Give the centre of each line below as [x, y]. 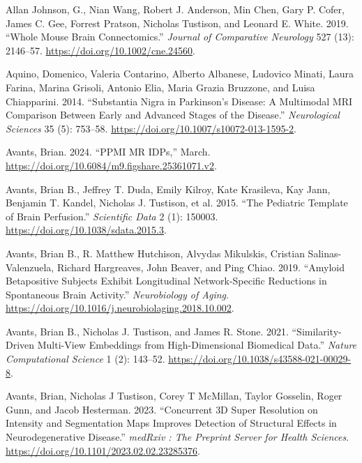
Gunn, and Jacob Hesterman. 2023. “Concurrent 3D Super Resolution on [162, 409]
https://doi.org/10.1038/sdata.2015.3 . [86, 230]
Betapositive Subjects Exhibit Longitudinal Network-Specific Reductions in [166, 281]
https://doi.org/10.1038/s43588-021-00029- [260, 359]
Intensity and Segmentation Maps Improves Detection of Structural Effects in [171, 423]
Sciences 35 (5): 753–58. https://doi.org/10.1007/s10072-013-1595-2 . [151, 128]
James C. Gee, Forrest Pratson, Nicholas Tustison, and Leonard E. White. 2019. [177, 23]
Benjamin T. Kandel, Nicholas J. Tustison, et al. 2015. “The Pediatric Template [177, 203]
